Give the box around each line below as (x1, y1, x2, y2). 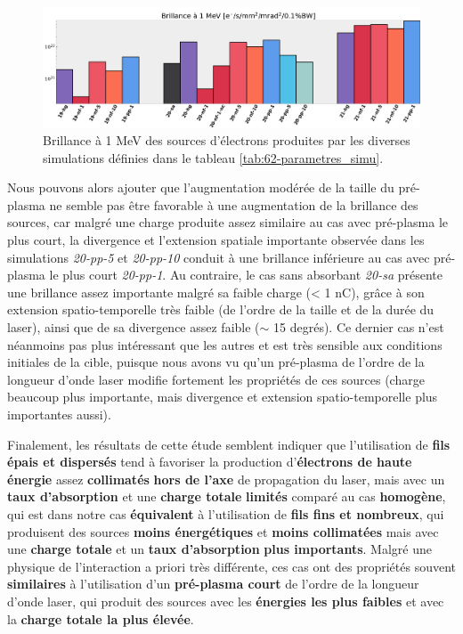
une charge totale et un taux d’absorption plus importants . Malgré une (7, 540, 432, 558)
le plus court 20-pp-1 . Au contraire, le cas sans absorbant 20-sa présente (49, 265, 443, 284)
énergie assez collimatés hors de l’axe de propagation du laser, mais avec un (7, 469, 445, 488)
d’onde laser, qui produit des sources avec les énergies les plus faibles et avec (7, 591, 444, 610)
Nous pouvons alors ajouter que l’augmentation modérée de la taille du (7, 178, 394, 197)
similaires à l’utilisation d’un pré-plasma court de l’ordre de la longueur (7, 574, 419, 593)
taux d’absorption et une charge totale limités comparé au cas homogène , (7, 487, 446, 506)
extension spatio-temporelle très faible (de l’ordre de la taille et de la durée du (7, 300, 435, 319)
